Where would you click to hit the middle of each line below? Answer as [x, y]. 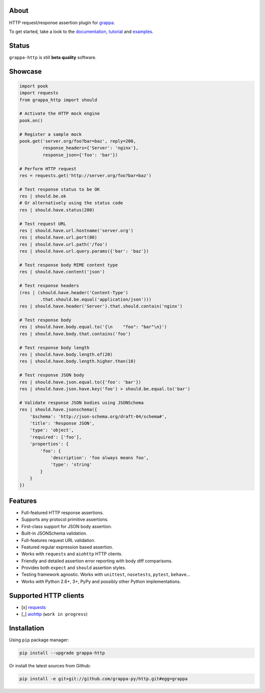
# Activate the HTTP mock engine [60, 114]
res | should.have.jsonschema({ [58, 410]
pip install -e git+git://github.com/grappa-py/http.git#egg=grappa [104, 679]
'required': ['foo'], [56, 437]
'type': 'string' [71, 465]
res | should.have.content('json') [62, 272]
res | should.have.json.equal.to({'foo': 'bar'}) [80, 382]
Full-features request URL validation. [58, 540]
